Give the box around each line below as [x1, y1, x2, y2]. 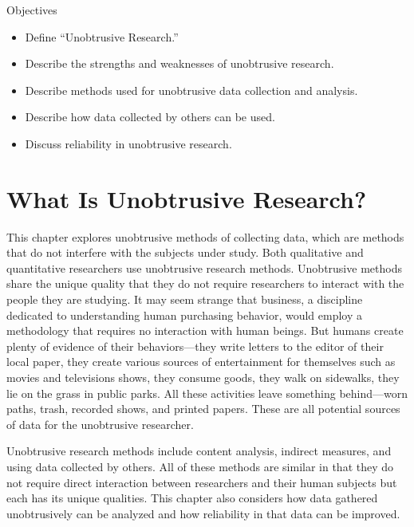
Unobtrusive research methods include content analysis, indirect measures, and [6, 442, 392, 459]
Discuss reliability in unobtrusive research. [25, 135, 232, 151]
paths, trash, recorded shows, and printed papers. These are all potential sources [6, 400, 400, 417]
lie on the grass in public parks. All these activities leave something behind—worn [6, 384, 408, 401]
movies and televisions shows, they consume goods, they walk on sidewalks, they [6, 369, 400, 386]
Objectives [6, 2, 57, 18]
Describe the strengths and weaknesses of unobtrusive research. [25, 55, 334, 72]
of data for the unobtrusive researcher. [6, 415, 194, 432]
